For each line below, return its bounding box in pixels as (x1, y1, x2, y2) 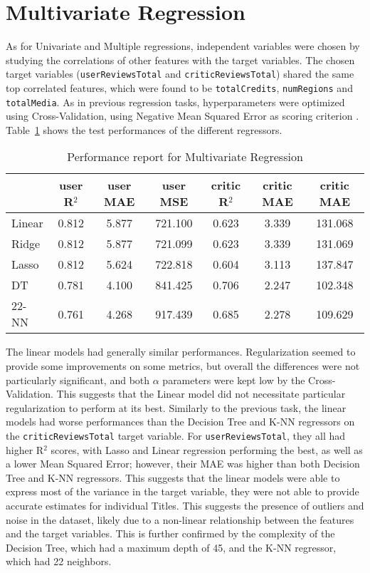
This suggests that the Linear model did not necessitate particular (56, 386, 346, 401)
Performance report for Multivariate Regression (67, 148, 303, 165)
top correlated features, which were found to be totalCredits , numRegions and (6, 80, 353, 95)
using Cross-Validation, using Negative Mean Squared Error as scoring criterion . (6, 108, 359, 123)
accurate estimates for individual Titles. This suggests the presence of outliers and (6, 498, 364, 513)
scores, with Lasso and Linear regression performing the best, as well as (51, 442, 363, 457)
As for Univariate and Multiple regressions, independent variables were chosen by (6, 38, 360, 53)
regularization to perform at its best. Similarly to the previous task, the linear (6, 400, 347, 415)
